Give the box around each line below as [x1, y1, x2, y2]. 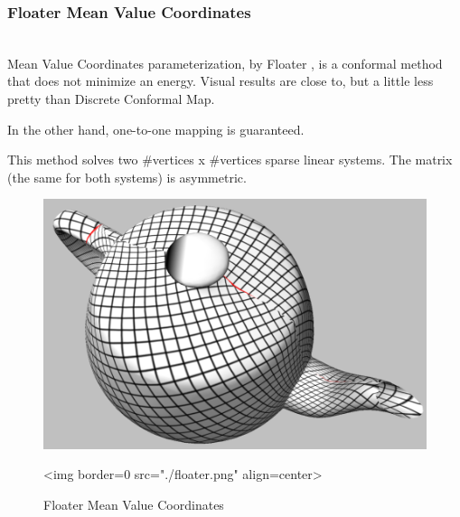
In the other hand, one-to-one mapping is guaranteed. [7, 119, 305, 138]
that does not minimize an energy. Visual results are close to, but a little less [7, 71, 434, 90]
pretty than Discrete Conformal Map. [7, 89, 215, 108]
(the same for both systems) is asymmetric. [7, 167, 247, 186]
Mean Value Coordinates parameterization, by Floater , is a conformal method [7, 53, 443, 72]
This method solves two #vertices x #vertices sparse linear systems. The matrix [7, 150, 453, 169]
